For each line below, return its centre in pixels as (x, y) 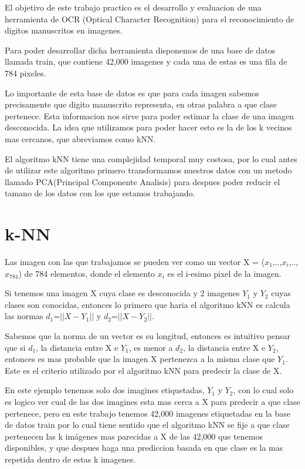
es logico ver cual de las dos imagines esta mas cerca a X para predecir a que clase (152, 401)
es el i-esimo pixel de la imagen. (224, 273)
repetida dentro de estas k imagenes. (70, 459)
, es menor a (151, 347)
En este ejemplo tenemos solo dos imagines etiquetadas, (105, 390)
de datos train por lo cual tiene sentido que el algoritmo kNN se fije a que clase (147, 425)
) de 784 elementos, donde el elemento (87, 273)
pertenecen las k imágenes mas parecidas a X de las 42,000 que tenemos (134, 436)
